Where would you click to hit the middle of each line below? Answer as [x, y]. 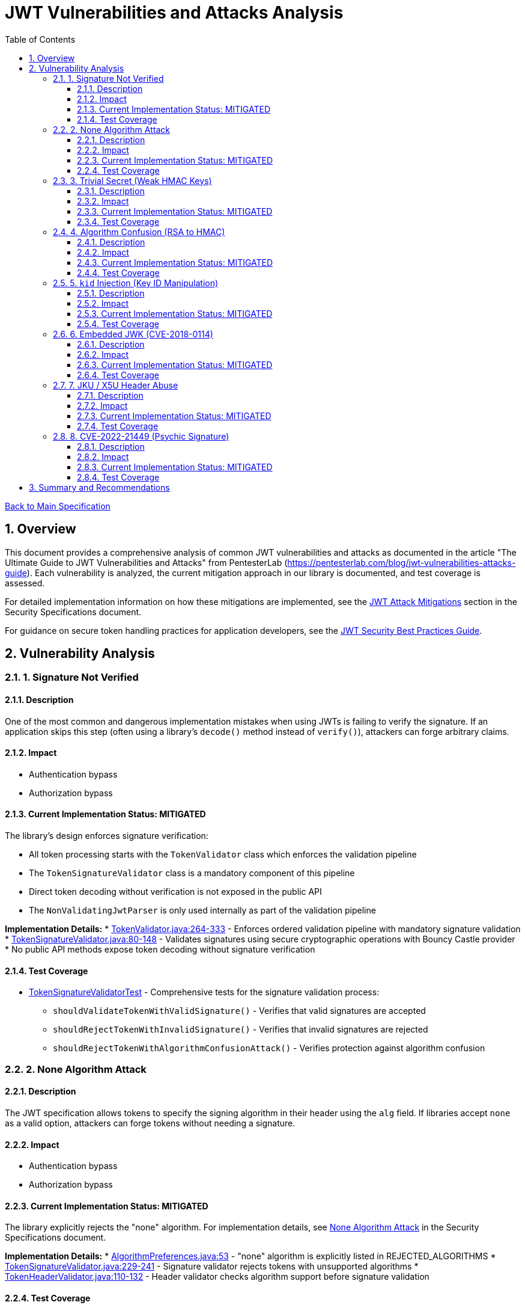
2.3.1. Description [111, 191]
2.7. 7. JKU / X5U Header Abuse [116, 385]
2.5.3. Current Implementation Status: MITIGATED [175, 313]
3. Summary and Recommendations [99, 487]
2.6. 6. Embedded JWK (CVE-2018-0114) [133, 334]
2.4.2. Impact [103, 252]
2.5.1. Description [111, 293]
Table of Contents [40, 39]
